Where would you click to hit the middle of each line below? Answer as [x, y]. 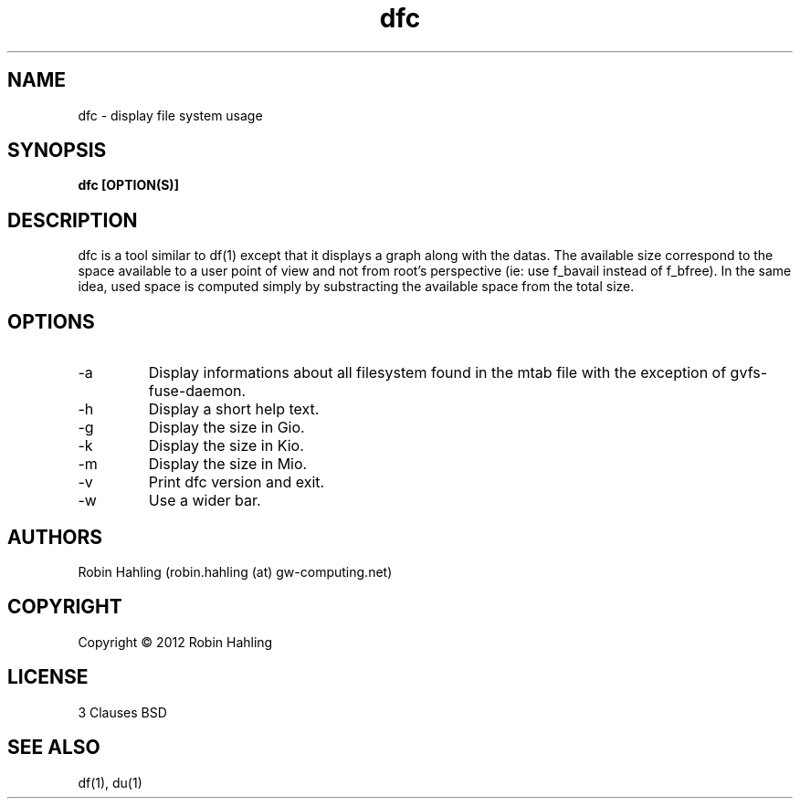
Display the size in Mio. [228, 464]
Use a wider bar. [205, 501]
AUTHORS [55, 537]
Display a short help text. [234, 409]
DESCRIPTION [73, 220]
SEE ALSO [54, 748]
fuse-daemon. [197, 391]
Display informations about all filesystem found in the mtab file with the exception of [437, 373]
